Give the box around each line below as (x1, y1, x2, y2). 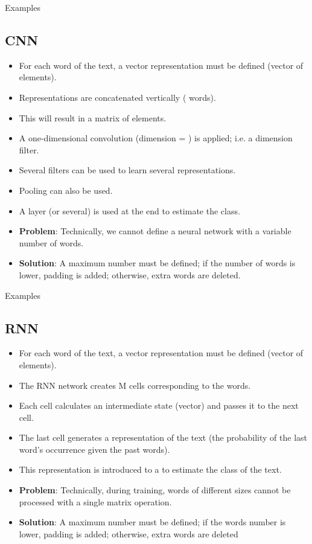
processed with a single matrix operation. (19, 495, 172, 508)
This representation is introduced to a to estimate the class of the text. (19, 463, 282, 476)
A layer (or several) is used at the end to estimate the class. (19, 204, 240, 217)
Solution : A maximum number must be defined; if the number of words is (19, 257, 296, 269)
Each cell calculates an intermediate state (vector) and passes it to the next (19, 399, 299, 412)
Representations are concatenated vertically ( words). (19, 91, 216, 103)
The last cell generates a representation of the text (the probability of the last (19, 431, 308, 444)
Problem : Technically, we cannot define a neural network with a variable (19, 225, 291, 237)
